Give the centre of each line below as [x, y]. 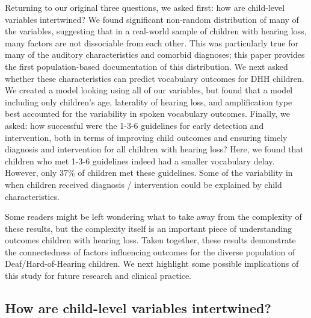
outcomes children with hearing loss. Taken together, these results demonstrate [150, 240]
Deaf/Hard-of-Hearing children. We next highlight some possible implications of [152, 263]
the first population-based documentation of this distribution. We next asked [146, 66]
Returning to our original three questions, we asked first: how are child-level [145, 7]
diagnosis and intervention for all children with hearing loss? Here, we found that [154, 149]
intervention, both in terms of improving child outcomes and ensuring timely [146, 137]
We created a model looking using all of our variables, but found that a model [149, 90]
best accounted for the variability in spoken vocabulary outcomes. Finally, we [147, 114]
